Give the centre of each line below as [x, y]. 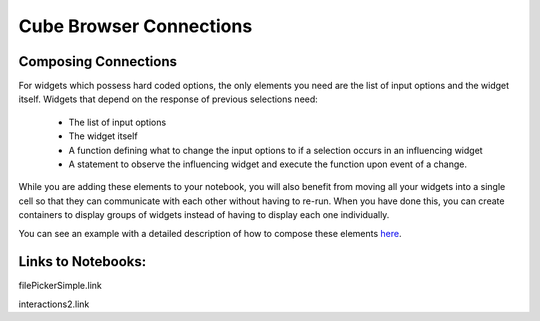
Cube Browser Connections [135, 26]
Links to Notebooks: [82, 261]
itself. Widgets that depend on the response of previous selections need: [168, 99]
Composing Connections [97, 61]
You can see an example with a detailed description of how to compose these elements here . [210, 233]
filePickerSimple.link [60, 286]
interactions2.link [54, 304]
